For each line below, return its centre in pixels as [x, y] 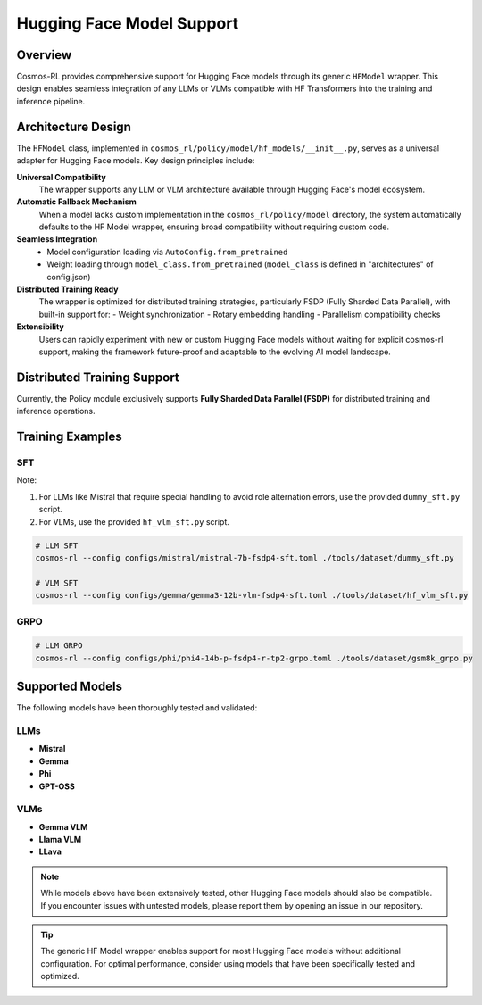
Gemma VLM [63, 826]
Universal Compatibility [61, 177]
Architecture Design [74, 126]
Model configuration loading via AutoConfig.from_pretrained [167, 252]
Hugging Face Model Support [128, 23]
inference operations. [56, 411]
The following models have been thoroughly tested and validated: [137, 708]
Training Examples [69, 437]
